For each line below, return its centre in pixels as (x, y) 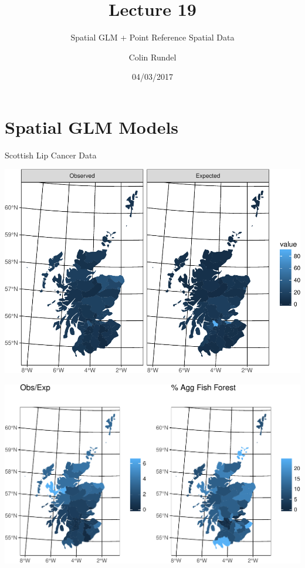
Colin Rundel (152, 57)
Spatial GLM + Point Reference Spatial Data (152, 37)
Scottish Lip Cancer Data (51, 155)
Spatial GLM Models (92, 126)
